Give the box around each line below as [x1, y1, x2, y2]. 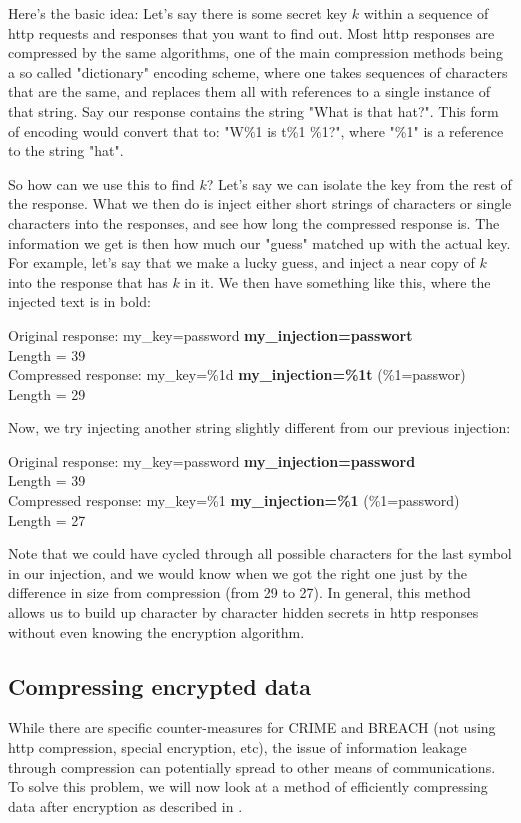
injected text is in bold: [8, 291, 151, 312]
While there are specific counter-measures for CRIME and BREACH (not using [8, 717, 496, 738]
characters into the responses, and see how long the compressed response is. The [8, 212, 500, 233]
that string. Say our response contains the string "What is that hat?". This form [8, 100, 499, 121]
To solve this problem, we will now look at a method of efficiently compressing [8, 776, 488, 797]
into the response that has [8, 271, 168, 292]
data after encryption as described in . [8, 795, 243, 816]
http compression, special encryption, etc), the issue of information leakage [8, 737, 467, 758]
